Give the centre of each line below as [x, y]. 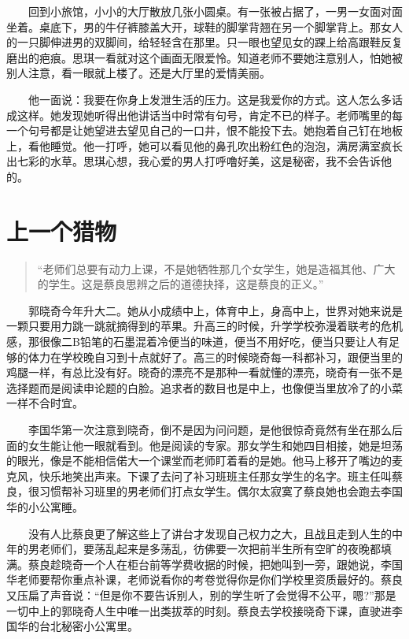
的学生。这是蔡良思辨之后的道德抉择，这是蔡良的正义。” [181, 284]
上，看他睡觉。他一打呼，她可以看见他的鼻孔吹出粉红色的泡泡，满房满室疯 [199, 145]
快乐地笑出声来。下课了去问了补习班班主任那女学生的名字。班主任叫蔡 [221, 476]
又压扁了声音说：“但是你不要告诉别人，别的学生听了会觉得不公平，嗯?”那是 [201, 594]
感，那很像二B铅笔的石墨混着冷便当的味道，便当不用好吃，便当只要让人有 [197, 342]
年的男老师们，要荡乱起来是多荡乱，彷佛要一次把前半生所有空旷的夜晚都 [193, 549]
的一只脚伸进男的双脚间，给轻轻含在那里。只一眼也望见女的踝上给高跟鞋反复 [204, 42]
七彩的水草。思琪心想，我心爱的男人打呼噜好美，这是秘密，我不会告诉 [199, 161]
